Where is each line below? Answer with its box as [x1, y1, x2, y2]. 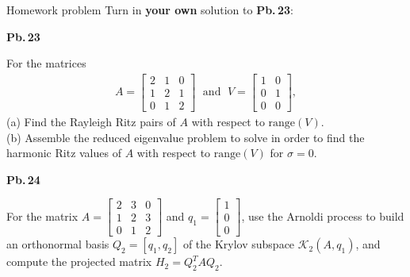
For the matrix [6, 207, 79, 224]
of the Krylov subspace [182, 236, 295, 252]
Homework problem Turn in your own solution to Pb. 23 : [6, 2, 293, 17]
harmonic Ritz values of [6, 144, 121, 161]
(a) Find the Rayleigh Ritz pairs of [6, 113, 176, 129]
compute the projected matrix [6, 253, 152, 270]
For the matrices [6, 55, 86, 71]
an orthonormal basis [6, 236, 109, 252]
